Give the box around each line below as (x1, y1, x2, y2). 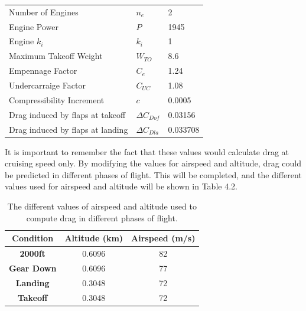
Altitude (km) (64, 232, 123, 244)
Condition (12, 232, 54, 244)
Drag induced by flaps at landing (9, 123, 128, 135)
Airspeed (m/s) (131, 232, 196, 244)
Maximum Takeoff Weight (9, 50, 103, 62)
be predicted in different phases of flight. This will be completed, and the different (5, 168, 302, 181)
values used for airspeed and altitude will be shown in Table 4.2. (5, 180, 237, 192)
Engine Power (9, 20, 59, 32)
